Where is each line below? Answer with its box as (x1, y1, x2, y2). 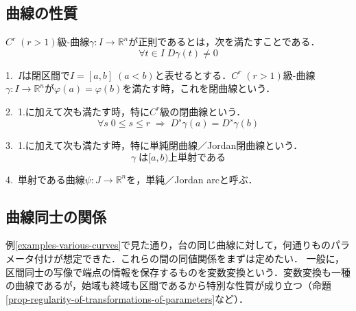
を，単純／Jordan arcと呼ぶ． (126, 172, 258, 186)
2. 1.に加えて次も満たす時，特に (5, 104, 150, 118)
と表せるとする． (154, 67, 232, 82)
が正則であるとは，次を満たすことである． (128, 34, 320, 49)
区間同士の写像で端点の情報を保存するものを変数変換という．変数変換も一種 (5, 264, 351, 279)
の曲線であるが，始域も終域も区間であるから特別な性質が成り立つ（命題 (5, 278, 331, 292)
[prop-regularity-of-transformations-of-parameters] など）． (5, 291, 249, 306)
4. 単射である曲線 (5, 172, 85, 186)
